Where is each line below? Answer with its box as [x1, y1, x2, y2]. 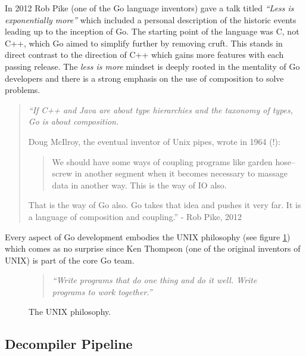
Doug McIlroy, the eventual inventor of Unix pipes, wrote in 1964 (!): [28, 135, 280, 147]
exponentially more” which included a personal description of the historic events [5, 13, 296, 26]
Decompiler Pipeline [5, 335, 133, 353]
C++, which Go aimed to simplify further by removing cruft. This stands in [5, 36, 283, 49]
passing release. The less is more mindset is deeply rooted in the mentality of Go [5, 60, 300, 72]
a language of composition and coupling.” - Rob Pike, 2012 [28, 210, 242, 222]
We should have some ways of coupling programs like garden [52, 155, 273, 168]
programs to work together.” [52, 285, 152, 298]
